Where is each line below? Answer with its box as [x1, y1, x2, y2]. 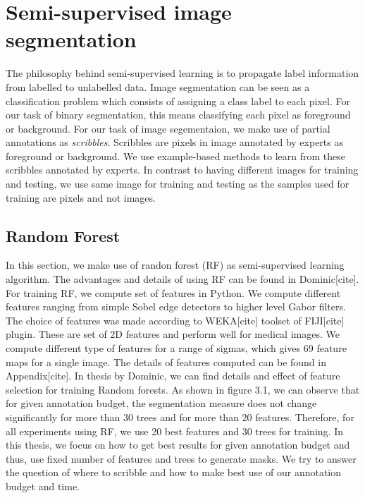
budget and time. [6, 478, 80, 493]
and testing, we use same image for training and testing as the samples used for [6, 176, 349, 191]
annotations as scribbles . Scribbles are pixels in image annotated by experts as [6, 135, 343, 150]
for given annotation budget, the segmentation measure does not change [6, 396, 317, 411]
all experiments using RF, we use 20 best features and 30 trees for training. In [6, 423, 343, 438]
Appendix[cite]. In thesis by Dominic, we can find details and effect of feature [6, 368, 340, 383]
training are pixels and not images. [6, 190, 156, 205]
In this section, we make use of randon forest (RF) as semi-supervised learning [6, 257, 345, 272]
